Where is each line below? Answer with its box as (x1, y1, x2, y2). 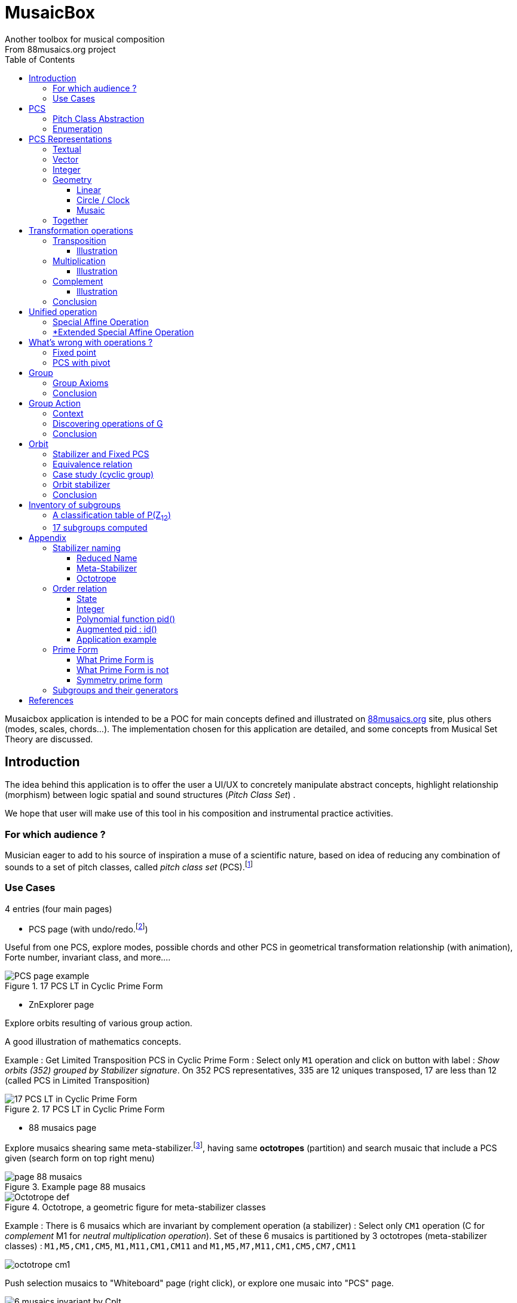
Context (53, 408, 84, 418)
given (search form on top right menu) (5, 1152, 155, 1163)
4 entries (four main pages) (5, 903, 112, 914)
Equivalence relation (53, 458, 133, 469)
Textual (53, 143, 81, 154)
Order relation (53, 583, 107, 594)
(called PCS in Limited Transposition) (5, 1075, 150, 1086)
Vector (53, 154, 79, 164)
